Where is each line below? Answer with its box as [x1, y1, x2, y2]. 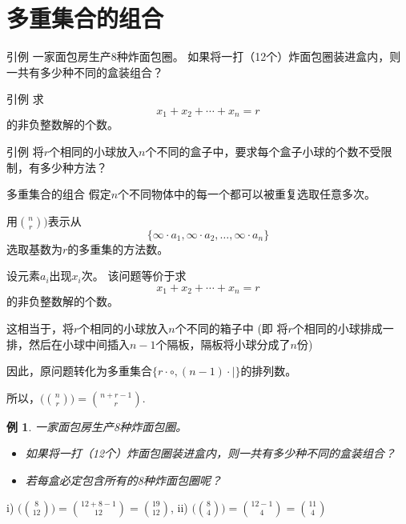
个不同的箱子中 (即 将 [175, 319, 288, 336]
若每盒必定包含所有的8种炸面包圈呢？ [25, 471, 222, 488]
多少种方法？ [39, 158, 107, 175]
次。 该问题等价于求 [81, 267, 187, 284]
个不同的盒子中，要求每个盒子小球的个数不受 [145, 142, 381, 159]
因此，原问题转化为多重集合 [6, 362, 152, 379]
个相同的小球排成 [292, 319, 383, 336]
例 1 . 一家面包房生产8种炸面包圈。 [6, 418, 187, 434]
